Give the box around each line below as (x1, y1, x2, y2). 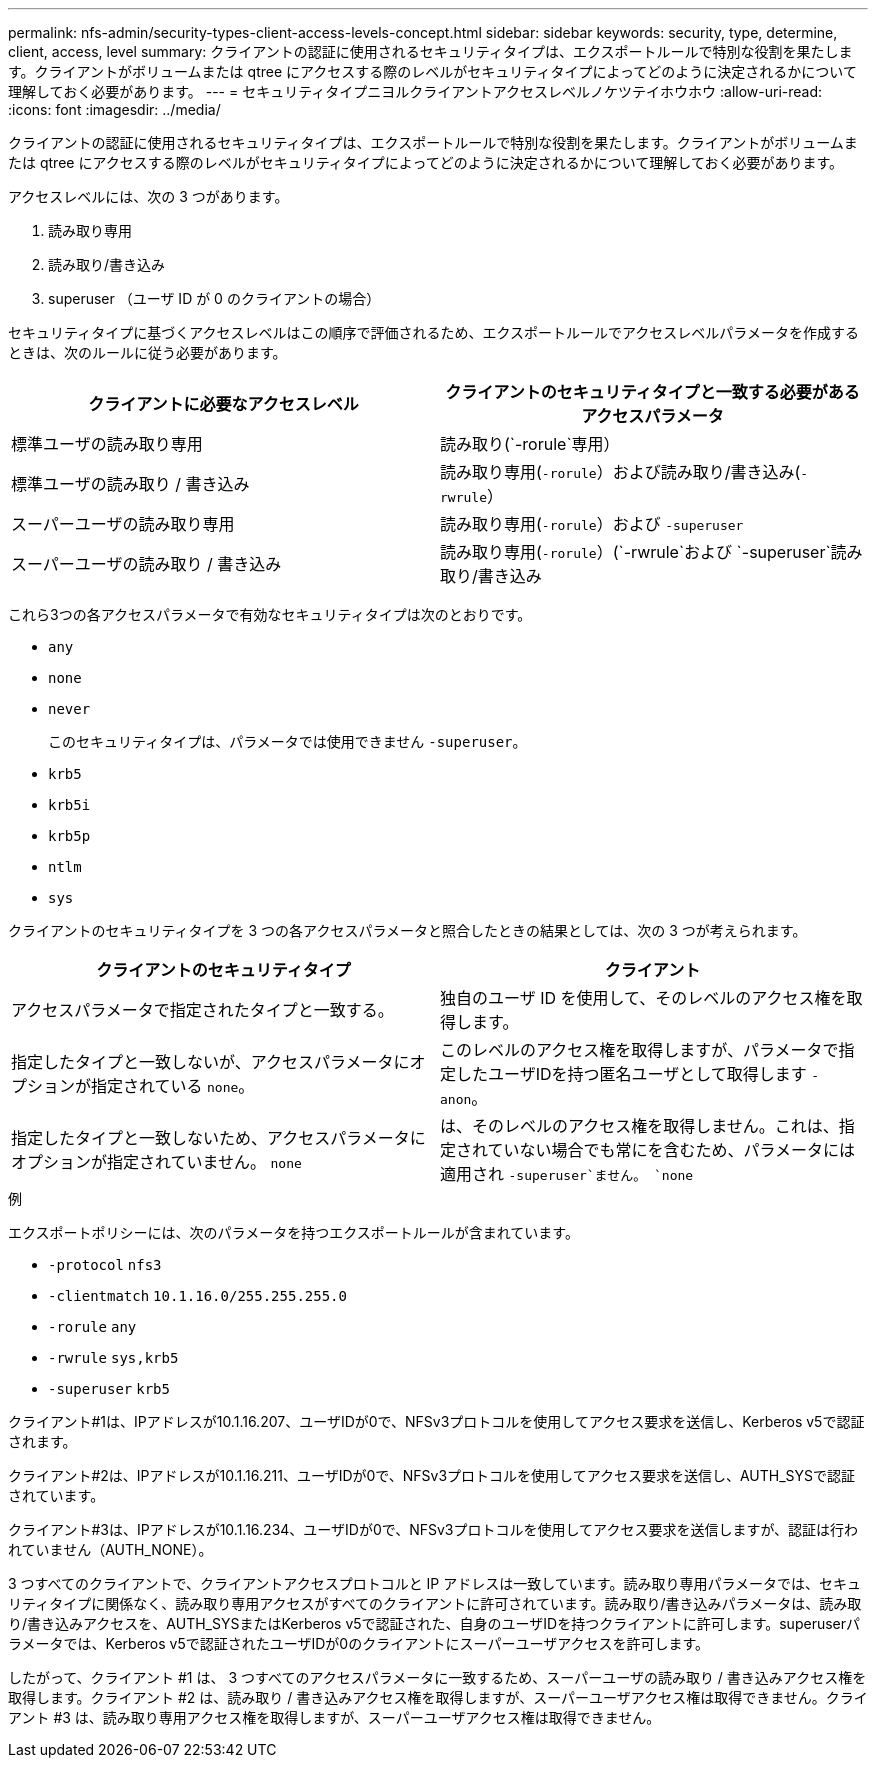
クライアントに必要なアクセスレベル (88, 394, 359, 414)
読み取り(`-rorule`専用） (440, 434, 620, 454)
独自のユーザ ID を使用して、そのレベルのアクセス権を (440, 988, 847, 1008)
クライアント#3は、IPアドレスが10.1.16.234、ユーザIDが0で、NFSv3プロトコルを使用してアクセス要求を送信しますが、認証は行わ (8, 1521, 859, 1538)
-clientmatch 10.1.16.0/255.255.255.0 (48, 1288, 347, 1304)
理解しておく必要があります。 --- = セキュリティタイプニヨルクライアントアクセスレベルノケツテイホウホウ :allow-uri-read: (8, 83, 823, 100)
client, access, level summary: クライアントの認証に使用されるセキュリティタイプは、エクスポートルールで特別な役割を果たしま (8, 43, 853, 60)
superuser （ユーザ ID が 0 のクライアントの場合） (48, 290, 381, 307)
